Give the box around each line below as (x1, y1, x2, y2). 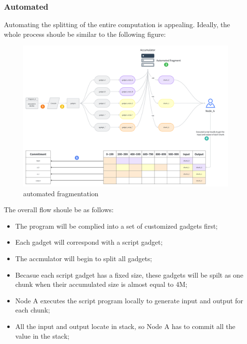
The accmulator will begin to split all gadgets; (15, 253, 152, 264)
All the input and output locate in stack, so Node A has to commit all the (15, 321, 235, 331)
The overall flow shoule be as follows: (4, 204, 114, 215)
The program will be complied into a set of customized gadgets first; (15, 220, 218, 231)
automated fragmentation (23, 188, 99, 198)
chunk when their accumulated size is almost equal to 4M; (15, 279, 188, 289)
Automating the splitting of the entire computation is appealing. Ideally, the (4, 19, 230, 30)
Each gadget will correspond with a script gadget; (15, 237, 163, 247)
